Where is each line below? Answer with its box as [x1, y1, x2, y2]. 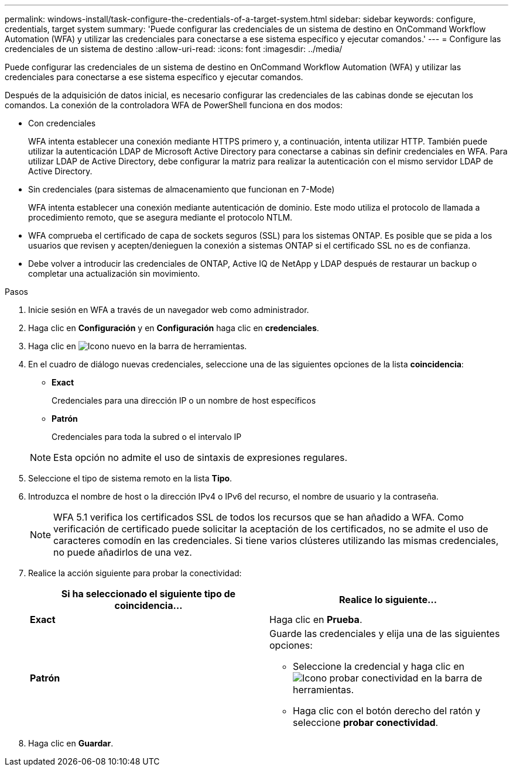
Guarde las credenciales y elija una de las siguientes [269, 628, 500, 639]
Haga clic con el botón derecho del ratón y [293, 705, 481, 717]
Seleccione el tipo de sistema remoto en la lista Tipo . [28, 473, 232, 483]
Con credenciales [28, 118, 96, 128]
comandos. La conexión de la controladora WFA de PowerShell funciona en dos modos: [5, 100, 343, 110]
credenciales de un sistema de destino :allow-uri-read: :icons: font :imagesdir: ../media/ [5, 44, 343, 54]
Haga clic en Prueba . [269, 614, 362, 625]
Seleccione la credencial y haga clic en [293, 660, 464, 672]
